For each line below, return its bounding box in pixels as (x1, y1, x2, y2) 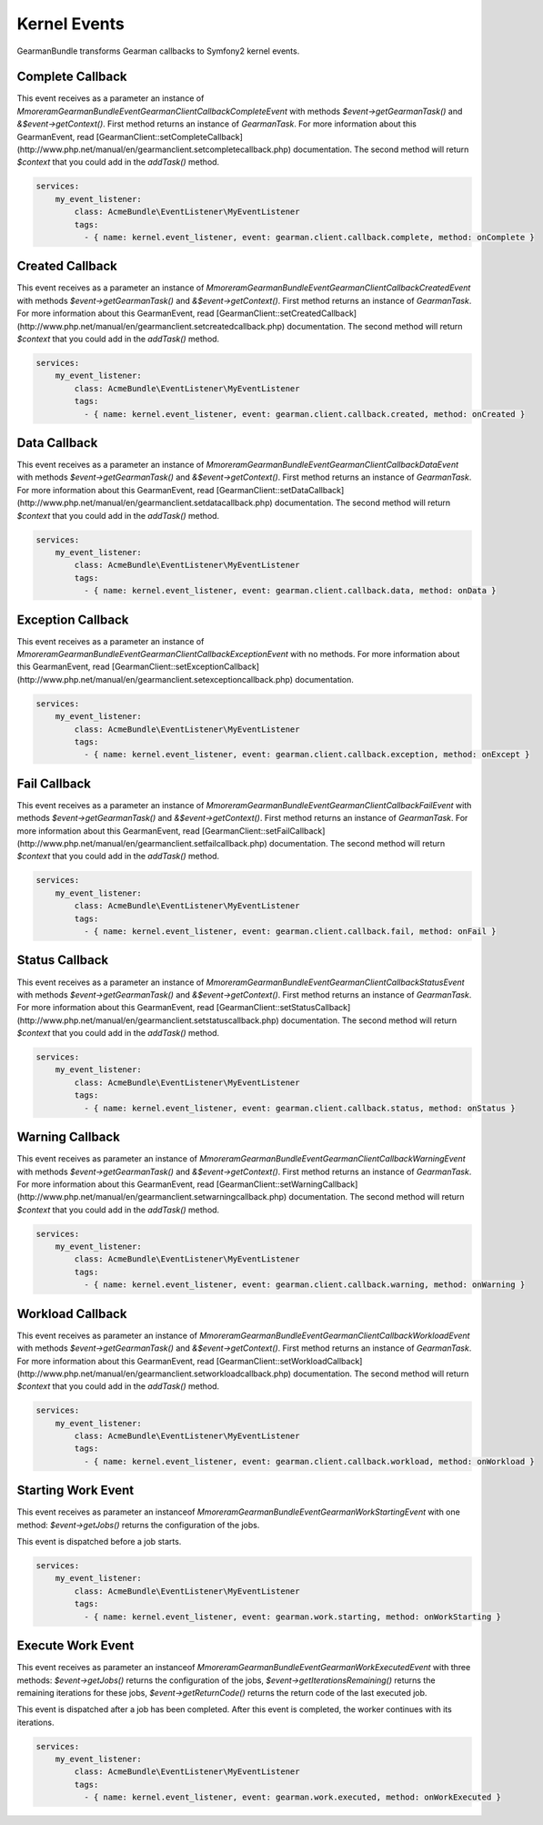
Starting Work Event (16, 1483, 135, 1498)
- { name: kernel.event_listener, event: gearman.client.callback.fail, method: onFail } (83, 927, 497, 937)
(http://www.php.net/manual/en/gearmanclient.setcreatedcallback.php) (16, 320, 286, 331)
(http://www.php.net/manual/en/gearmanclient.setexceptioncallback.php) (16, 674, 294, 684)
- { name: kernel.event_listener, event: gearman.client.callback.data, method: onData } (83, 585, 497, 596)
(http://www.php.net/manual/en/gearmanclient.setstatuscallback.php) (16, 1015, 279, 1026)
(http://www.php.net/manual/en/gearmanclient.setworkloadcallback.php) (16, 1368, 291, 1379)
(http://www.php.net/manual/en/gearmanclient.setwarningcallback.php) (16, 1191, 287, 1202)
